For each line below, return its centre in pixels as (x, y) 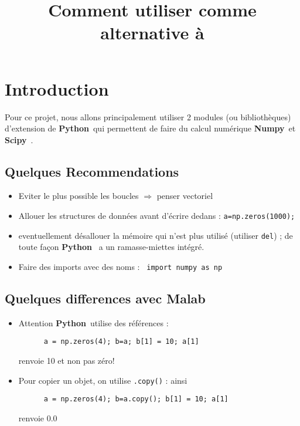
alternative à (152, 33)
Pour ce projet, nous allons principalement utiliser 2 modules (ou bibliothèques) (148, 116)
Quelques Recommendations (92, 171)
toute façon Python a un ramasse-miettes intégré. (111, 247)
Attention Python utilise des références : (93, 322)
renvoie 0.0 (38, 418)
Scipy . (19, 139)
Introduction (57, 88)
